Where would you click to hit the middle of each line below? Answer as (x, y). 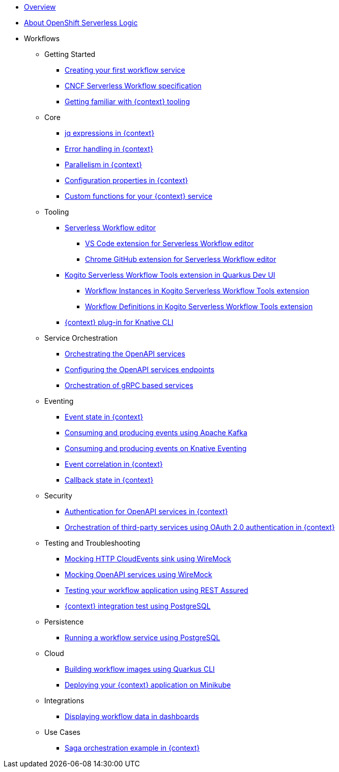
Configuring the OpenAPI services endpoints (140, 369)
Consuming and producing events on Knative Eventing (156, 448)
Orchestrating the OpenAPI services (125, 354)
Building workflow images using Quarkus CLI (140, 669)
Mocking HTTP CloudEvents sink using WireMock (148, 559)
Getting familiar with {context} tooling (127, 101)
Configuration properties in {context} (126, 180)
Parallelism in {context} (104, 165)
